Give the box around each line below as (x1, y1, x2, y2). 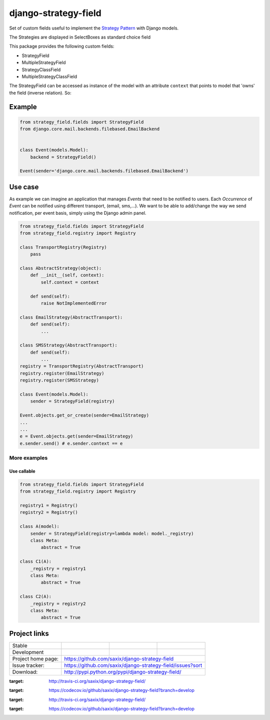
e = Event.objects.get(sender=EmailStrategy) (19, 434, 133, 439)
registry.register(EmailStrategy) (19, 371, 104, 376)
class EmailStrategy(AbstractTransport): (19, 314, 123, 320)
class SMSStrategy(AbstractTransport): (19, 342, 117, 348)
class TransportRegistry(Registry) (19, 244, 107, 250)
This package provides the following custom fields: (9, 43, 114, 50)
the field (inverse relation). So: (9, 90, 72, 96)
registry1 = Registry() (19, 503, 78, 508)
